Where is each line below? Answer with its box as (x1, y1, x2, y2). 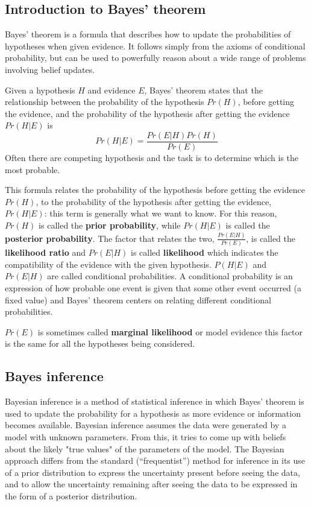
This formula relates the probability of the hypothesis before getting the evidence (5, 183, 305, 196)
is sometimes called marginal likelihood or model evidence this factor (37, 325, 303, 338)
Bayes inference (5, 367, 104, 385)
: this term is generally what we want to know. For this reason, (44, 207, 277, 220)
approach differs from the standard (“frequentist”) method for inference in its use (5, 454, 306, 467)
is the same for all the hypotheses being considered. (5, 337, 195, 350)
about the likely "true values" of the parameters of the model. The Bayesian (5, 442, 284, 455)
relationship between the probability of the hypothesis (5, 95, 204, 108)
